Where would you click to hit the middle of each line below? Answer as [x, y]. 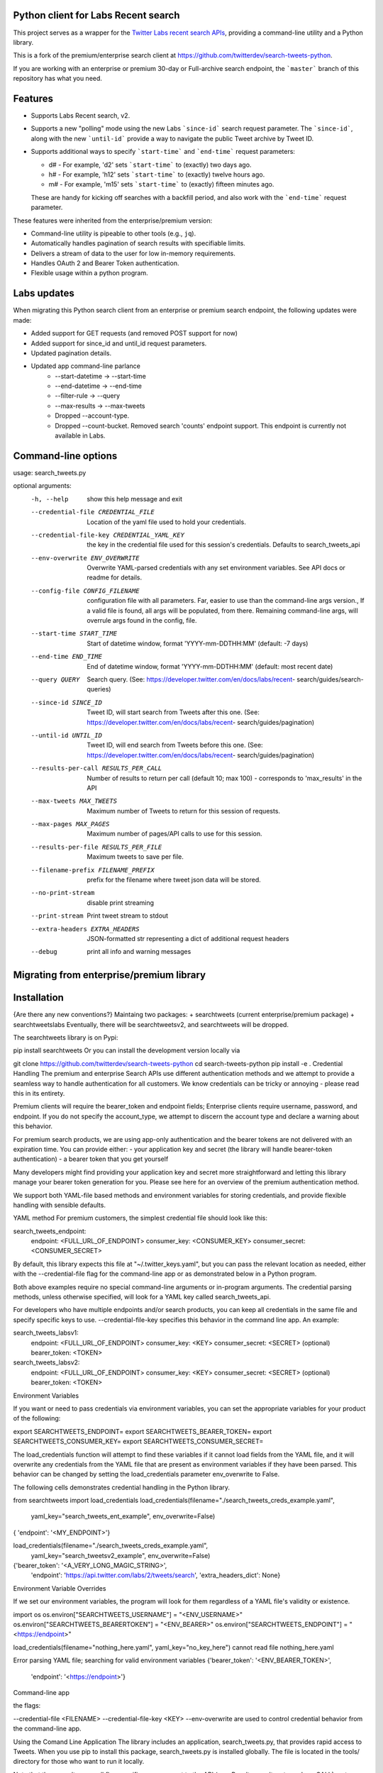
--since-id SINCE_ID [67, 702]
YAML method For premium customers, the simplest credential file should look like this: [140, 1218]
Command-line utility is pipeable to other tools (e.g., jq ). [113, 233]
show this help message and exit [134, 499]
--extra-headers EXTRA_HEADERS [85, 929]
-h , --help [50, 499]
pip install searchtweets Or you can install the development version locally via [127, 1050]
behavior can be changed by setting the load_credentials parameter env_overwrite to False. [146, 1474]
